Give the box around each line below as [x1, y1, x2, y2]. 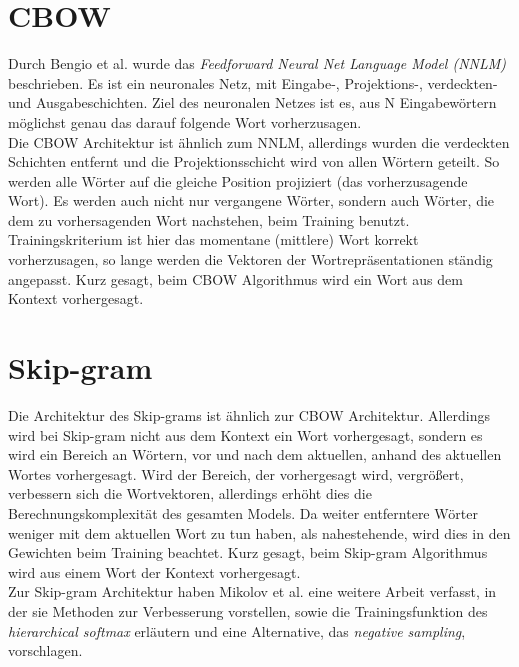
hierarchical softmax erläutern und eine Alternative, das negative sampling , [8, 620, 466, 641]
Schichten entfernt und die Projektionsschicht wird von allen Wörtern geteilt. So [8, 151, 500, 172]
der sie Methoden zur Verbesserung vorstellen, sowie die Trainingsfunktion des [8, 600, 488, 621]
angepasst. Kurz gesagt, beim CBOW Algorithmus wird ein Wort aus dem [8, 268, 463, 289]
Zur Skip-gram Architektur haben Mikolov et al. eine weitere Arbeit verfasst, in [8, 581, 497, 602]
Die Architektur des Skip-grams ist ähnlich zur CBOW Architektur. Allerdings [8, 404, 491, 425]
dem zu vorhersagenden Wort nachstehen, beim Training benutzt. [8, 209, 410, 230]
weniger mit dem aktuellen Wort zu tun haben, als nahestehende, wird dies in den [8, 522, 511, 543]
